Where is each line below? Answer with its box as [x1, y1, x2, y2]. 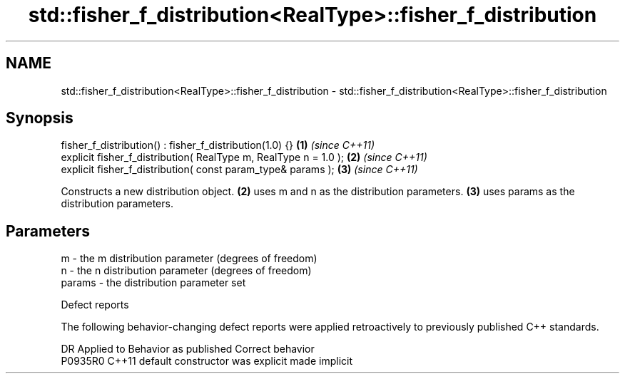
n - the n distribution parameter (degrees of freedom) [61, 264, 312, 277]
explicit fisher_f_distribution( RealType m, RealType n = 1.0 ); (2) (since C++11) [61, 151, 427, 164]
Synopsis [6, 109, 73, 128]
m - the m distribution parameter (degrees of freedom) [61, 252, 317, 265]
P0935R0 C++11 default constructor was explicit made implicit [61, 355, 353, 368]
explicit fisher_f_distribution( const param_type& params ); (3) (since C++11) [61, 163, 418, 176]
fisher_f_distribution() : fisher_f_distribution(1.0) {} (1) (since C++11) [61, 139, 375, 152]
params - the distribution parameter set [61, 276, 246, 289]
